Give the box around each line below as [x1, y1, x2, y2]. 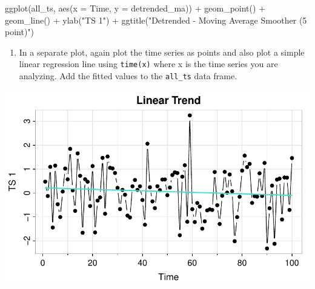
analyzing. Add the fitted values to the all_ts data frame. [19, 70, 237, 82]
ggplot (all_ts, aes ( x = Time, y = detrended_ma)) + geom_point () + [5, 2, 266, 14]
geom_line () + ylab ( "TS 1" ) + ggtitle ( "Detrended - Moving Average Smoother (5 [5, 13, 307, 26]
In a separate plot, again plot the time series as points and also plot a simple [19, 45, 305, 58]
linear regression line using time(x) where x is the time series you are [19, 57, 278, 70]
